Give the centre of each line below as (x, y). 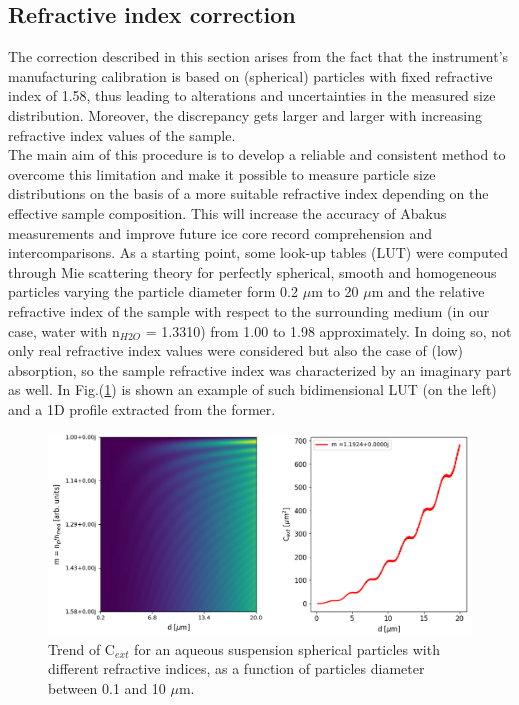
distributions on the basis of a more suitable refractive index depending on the (248, 193)
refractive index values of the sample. (122, 134)
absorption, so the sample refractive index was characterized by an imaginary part (260, 369)
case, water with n (64, 330)
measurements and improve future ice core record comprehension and (220, 232)
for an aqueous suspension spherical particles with (287, 648)
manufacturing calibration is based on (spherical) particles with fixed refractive (250, 75)
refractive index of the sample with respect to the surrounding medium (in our (249, 310)
